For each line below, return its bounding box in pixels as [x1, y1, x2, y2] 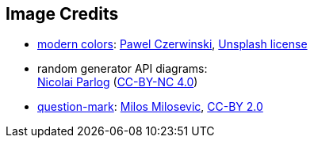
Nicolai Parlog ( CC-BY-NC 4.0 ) [37, 75, 198, 89]
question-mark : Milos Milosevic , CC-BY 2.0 [37, 100, 263, 114]
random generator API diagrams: [37, 62, 208, 76]
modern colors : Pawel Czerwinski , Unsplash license [37, 37, 308, 51]
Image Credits [6, 4, 119, 24]
